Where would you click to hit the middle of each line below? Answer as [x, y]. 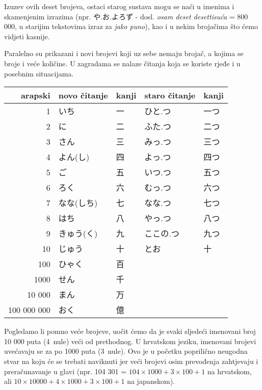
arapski [35, 95]
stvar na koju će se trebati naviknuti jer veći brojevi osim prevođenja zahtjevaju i [131, 361]
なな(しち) [78, 203]
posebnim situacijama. [39, 73]
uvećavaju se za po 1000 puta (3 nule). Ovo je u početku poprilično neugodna [126, 351]
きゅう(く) [78, 233]
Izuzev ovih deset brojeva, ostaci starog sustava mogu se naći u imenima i [119, 6]
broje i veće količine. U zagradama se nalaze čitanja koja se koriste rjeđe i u [122, 63]
